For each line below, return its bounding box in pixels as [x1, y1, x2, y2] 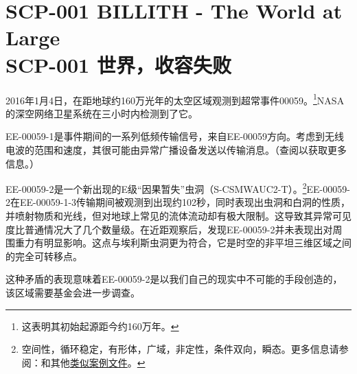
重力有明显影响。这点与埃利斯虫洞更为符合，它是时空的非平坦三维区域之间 [14, 235, 352, 250]
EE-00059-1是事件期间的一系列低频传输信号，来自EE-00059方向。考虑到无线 [5, 129, 345, 143]
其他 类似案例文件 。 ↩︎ [50, 355, 146, 369]
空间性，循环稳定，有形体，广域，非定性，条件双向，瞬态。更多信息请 [21, 342, 339, 356]
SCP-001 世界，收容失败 [5, 50, 231, 78]
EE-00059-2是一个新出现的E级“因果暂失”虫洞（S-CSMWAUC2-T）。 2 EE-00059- [5, 180, 350, 196]
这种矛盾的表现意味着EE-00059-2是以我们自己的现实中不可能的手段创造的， [5, 272, 343, 286]
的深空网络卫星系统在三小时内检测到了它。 [5, 106, 198, 120]
